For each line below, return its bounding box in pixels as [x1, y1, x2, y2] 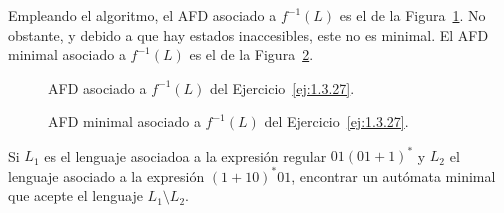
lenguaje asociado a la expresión [8, 165, 205, 186]
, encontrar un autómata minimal [291, 165, 496, 186]
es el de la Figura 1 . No [339, 5, 486, 25]
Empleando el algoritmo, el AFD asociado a [8, 5, 277, 25]
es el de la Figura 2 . [189, 44, 314, 65]
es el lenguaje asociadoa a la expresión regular [44, 145, 327, 166]
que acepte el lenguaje [8, 185, 143, 206]
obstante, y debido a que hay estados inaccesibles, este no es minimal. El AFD [8, 24, 489, 45]
